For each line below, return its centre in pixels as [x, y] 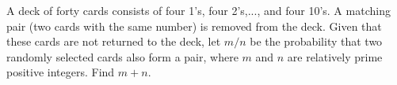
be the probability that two [316, 41]
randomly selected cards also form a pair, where [122, 56]
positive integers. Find [61, 72]
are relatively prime [335, 56]
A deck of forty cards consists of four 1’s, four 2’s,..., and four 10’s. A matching [198, 10]
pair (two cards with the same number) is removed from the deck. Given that [194, 26]
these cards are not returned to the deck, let [114, 41]
